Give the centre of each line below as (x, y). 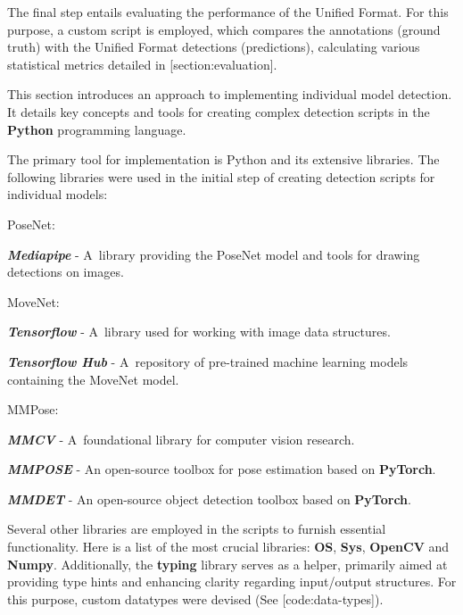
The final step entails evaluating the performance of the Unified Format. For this (228, 12)
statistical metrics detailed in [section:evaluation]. (142, 64)
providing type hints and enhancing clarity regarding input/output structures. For (232, 582)
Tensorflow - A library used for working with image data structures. (199, 332)
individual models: (58, 194)
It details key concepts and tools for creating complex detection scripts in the (219, 111)
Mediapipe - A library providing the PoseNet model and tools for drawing (214, 254)
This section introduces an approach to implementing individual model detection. (230, 94)
